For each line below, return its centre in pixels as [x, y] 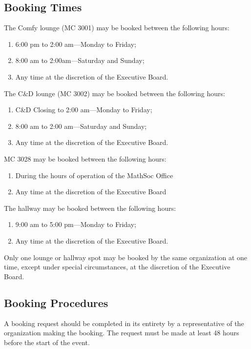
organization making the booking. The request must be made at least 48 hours [122, 333]
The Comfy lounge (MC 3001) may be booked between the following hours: [117, 28]
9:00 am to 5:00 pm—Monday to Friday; [76, 224]
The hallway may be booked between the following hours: [90, 208]
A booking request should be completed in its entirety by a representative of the [124, 323]
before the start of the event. [47, 342]
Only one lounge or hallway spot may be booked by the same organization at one [126, 257]
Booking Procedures [56, 302]
